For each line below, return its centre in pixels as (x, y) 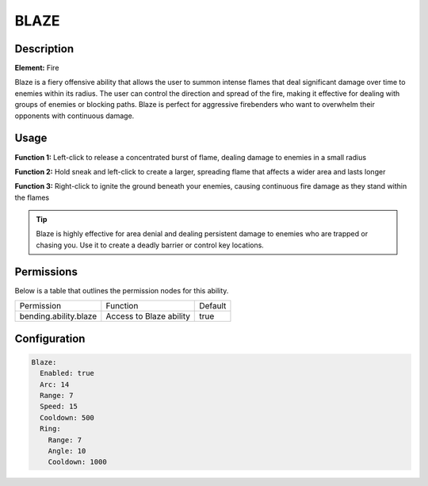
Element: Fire (37, 68)
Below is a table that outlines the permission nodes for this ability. (122, 290)
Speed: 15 (59, 407)
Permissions (46, 272)
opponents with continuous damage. (75, 116)
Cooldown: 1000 (77, 462)
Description (44, 49)
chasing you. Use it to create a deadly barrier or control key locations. (150, 245)
